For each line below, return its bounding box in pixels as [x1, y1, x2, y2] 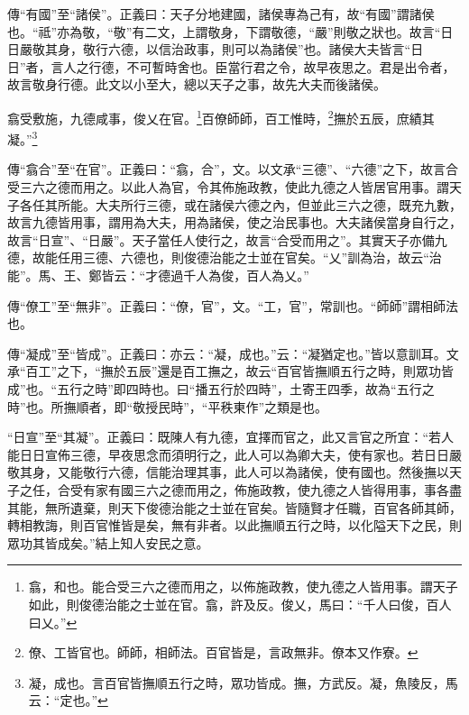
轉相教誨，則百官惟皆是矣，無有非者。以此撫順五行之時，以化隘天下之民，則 [7, 516, 462, 535]
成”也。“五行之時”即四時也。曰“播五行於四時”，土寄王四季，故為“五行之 [7, 380, 435, 398]
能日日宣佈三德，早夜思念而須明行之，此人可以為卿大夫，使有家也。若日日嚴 [7, 445, 462, 463]
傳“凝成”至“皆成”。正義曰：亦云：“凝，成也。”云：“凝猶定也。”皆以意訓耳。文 [7, 344, 459, 362]
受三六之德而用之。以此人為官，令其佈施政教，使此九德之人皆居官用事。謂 [7, 178, 449, 197]
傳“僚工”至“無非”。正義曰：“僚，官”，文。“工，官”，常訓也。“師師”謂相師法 [7, 296, 459, 315]
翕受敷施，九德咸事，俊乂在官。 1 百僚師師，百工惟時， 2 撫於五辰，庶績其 [7, 105, 435, 127]
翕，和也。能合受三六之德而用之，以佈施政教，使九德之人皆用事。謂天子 [28, 577, 458, 596]
